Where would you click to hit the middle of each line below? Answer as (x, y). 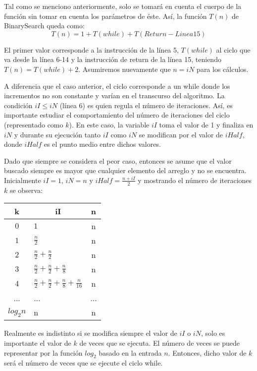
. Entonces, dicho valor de (207, 352)
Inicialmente (23, 180)
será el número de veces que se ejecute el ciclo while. (83, 363)
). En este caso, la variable (109, 124)
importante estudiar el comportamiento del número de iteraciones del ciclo (117, 115)
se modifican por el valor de (181, 134)
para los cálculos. (223, 69)
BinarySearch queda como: (44, 26)
